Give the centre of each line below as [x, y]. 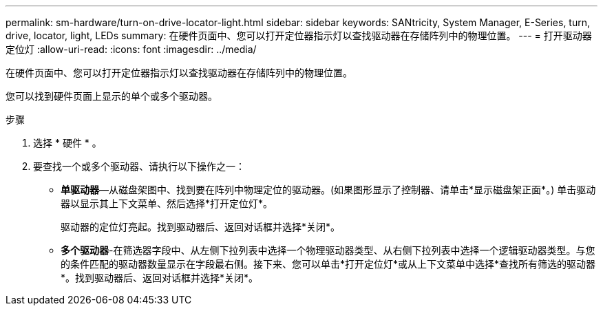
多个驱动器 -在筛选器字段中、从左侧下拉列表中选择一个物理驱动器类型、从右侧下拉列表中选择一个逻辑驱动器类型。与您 [328, 250]
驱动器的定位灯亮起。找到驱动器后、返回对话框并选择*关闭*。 [201, 227]
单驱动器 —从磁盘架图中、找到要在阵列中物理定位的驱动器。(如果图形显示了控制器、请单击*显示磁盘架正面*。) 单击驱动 [328, 190]
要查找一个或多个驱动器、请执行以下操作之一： [139, 166]
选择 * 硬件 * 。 [67, 143]
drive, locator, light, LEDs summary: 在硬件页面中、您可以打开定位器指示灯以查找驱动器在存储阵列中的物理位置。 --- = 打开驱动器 [299, 35]
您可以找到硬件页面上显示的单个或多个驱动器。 [112, 96]
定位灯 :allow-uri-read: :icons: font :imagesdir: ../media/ [131, 49]
